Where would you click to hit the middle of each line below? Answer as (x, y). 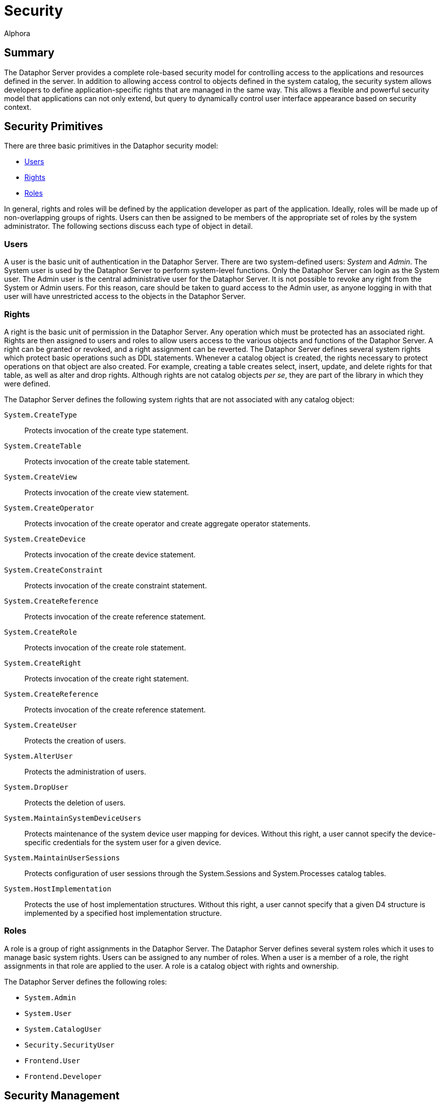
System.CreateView (41, 477)
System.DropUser (36, 787)
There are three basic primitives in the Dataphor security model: (111, 146)
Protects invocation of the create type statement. (107, 430)
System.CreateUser (41, 725)
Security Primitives (54, 127)
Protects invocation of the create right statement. (107, 678)
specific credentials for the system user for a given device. (123, 842)
